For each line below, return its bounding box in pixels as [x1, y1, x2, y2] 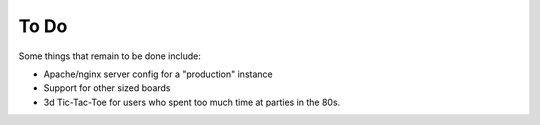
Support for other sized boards [43, 82, 171, 94]
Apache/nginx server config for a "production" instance [43, 68, 274, 80]
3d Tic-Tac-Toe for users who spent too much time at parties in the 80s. [43, 96, 341, 108]
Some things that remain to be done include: [18, 50, 202, 62]
